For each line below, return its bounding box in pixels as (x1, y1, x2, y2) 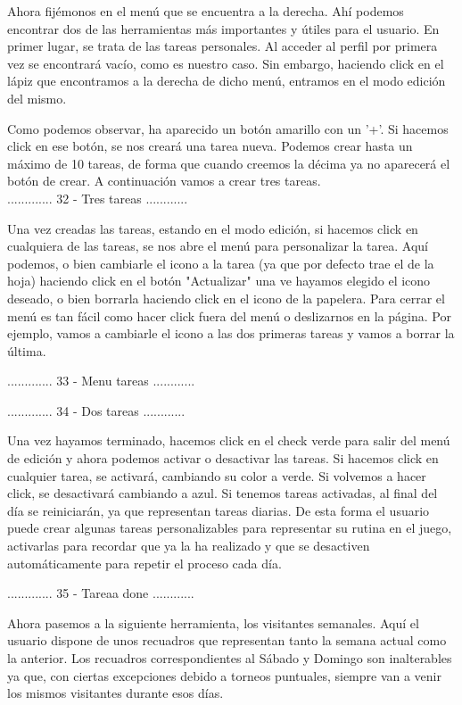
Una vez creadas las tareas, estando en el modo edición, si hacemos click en (7, 219, 418, 237)
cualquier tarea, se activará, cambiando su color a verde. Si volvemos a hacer (7, 466, 426, 485)
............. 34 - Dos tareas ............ (7, 401, 186, 419)
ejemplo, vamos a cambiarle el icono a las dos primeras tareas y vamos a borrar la (7, 324, 455, 343)
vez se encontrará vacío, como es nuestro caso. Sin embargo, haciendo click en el (7, 54, 444, 72)
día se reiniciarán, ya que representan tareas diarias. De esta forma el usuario (7, 501, 430, 519)
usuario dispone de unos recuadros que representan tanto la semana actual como (7, 631, 447, 650)
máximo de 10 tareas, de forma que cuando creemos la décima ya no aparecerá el (7, 153, 450, 172)
